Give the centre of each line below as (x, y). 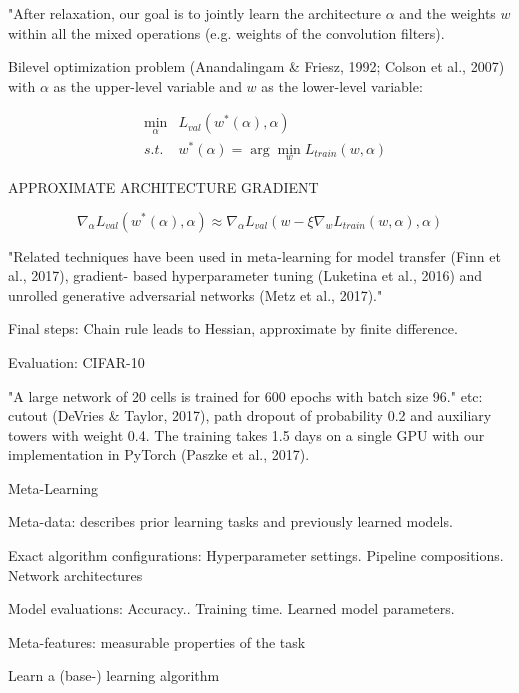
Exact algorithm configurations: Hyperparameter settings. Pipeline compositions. (256, 555)
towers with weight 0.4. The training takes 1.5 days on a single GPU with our (246, 434)
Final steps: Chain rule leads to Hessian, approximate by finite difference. (233, 328)
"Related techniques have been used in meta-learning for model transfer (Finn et (254, 255)
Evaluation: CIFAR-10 (76, 361)
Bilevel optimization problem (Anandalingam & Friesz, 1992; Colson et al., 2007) (256, 66)
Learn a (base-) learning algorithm (114, 675)
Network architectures (75, 574)
